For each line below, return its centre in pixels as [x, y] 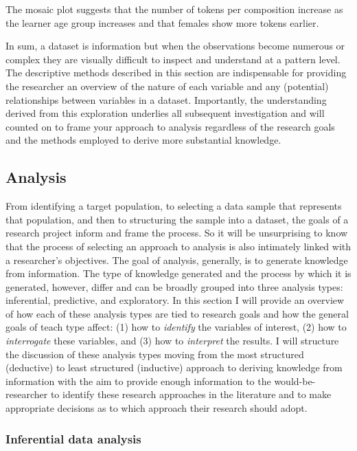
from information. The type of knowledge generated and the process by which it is [178, 273]
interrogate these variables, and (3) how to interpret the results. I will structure [172, 341]
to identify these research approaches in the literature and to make [191, 394]
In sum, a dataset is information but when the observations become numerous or [175, 46]
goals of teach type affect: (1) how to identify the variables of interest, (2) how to [176, 327]
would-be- [295, 381]
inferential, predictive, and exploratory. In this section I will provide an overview [175, 300]
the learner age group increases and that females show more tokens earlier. [162, 22]
